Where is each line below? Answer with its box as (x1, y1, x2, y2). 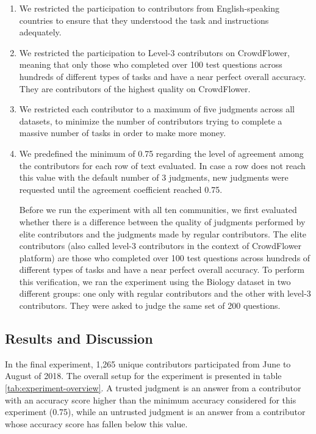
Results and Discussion (5, 329, 153, 348)
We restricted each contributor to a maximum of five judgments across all (19, 103, 295, 115)
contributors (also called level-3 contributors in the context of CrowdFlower (19, 239, 302, 252)
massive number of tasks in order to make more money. (19, 126, 226, 139)
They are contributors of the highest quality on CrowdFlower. (19, 82, 251, 95)
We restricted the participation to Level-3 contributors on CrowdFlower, (19, 46, 290, 59)
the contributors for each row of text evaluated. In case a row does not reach (19, 159, 306, 172)
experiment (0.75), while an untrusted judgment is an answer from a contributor (5, 405, 306, 418)
